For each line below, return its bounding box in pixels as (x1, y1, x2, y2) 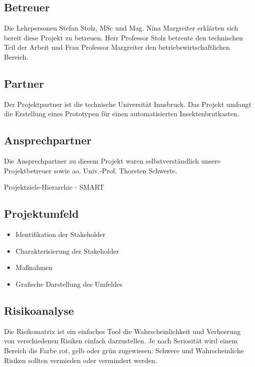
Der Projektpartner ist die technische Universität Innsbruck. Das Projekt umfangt (4, 99, 252, 109)
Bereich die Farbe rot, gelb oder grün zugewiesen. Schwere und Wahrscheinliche (4, 345, 244, 355)
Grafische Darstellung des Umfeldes (15, 278, 123, 289)
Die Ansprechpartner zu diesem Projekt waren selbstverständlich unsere (4, 156, 221, 166)
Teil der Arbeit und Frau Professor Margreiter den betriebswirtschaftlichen (4, 42, 230, 52)
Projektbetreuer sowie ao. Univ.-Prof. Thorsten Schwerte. (4, 165, 177, 175)
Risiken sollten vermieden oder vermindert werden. (4, 355, 157, 365)
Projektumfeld (4, 206, 79, 221)
